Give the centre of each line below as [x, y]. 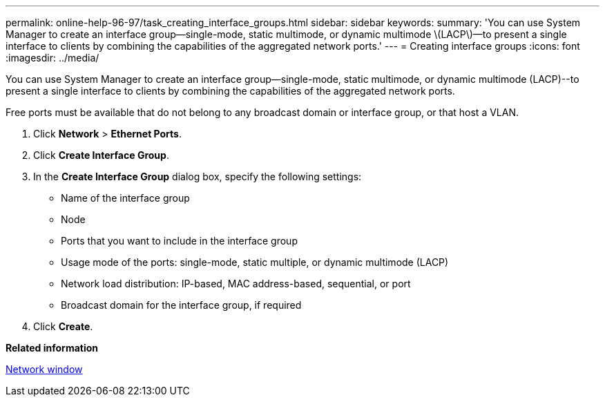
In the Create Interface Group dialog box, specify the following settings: [198, 176]
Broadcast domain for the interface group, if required [181, 305]
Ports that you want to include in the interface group [179, 241]
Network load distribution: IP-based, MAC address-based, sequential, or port [236, 284]
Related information [52, 348]
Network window [44, 369]
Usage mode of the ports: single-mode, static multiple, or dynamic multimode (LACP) [255, 262]
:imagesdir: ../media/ [52, 58]
